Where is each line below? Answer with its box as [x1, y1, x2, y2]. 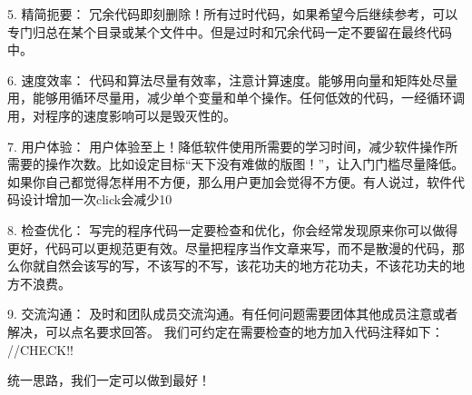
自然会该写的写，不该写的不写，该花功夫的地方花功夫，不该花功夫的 [44, 256, 452, 275]
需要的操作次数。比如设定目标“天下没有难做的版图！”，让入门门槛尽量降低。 [7, 154, 465, 173]
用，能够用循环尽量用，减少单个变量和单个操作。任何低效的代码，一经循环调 [7, 88, 465, 107]
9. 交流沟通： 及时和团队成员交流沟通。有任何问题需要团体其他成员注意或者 [7, 304, 458, 323]
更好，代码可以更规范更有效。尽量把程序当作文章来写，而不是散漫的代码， [7, 238, 452, 257]
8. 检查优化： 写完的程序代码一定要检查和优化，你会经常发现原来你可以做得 [7, 220, 458, 239]
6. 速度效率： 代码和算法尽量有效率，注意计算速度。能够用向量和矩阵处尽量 [7, 70, 458, 89]
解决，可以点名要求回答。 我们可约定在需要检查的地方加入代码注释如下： [7, 321, 444, 341]
